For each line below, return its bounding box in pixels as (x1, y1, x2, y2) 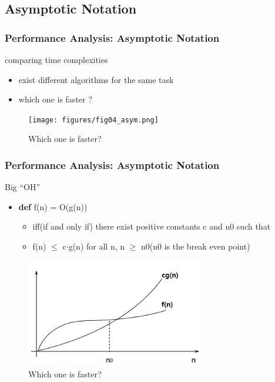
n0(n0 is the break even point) (141, 240, 250, 253)
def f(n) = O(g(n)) (18, 200, 88, 212)
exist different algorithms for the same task (18, 73, 174, 85)
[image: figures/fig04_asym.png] (28, 115, 159, 124)
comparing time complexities (5, 54, 108, 65)
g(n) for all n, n (68, 240, 125, 253)
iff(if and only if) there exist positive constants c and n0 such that (32, 220, 271, 232)
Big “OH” (5, 181, 41, 193)
